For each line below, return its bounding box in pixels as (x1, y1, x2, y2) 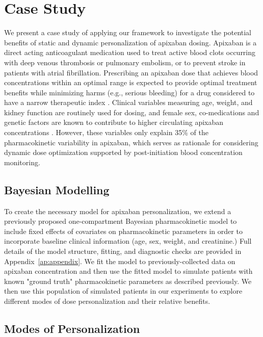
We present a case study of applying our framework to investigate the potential (4, 27, 252, 38)
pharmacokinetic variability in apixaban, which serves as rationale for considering (4, 137, 258, 147)
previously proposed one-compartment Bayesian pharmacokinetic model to (4, 216, 237, 226)
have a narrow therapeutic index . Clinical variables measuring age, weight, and (4, 97, 253, 108)
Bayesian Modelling (4, 182, 110, 197)
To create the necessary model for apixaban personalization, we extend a (4, 205, 231, 216)
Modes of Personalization (4, 320, 140, 336)
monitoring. (4, 157, 40, 167)
